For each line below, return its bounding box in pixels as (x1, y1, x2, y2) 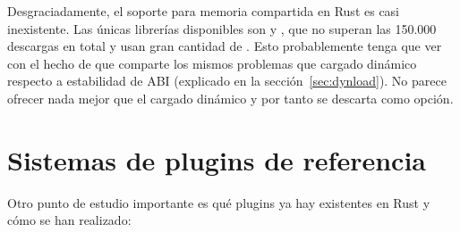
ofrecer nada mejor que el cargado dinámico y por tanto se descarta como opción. (7, 88, 454, 107)
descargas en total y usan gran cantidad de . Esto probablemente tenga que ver (7, 37, 442, 55)
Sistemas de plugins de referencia (7, 141, 426, 178)
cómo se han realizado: (7, 211, 132, 229)
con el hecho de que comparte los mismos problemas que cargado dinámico (7, 54, 417, 72)
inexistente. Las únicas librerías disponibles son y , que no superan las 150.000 (7, 19, 437, 37)
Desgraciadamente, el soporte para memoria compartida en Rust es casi (7, 2, 400, 20)
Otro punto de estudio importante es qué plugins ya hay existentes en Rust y (7, 193, 430, 211)
